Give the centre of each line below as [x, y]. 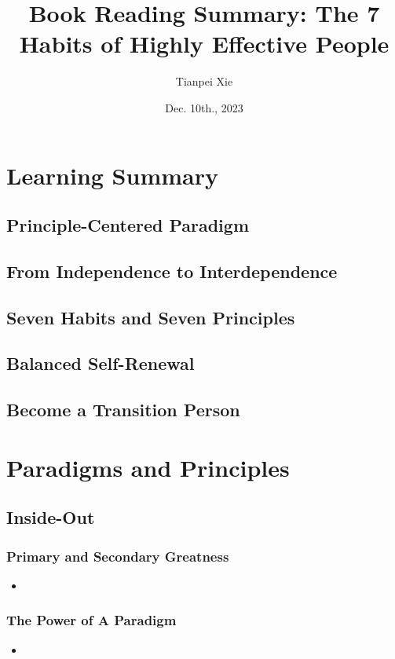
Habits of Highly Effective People [204, 44]
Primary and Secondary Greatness [118, 556]
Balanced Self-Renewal [101, 363]
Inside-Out [51, 517]
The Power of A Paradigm [91, 620]
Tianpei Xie [204, 81]
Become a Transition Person [123, 410]
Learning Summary [112, 175]
